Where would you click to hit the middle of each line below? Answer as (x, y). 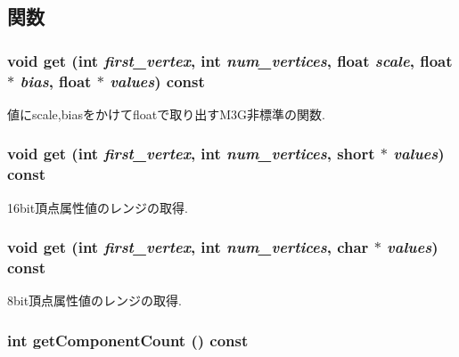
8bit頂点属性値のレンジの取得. (95, 300)
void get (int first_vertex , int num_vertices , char (188, 247)
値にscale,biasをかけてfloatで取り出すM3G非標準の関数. (166, 114)
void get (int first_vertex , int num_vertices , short (191, 154)
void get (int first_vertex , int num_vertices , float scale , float (230, 60)
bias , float (56, 81)
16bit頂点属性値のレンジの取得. (98, 207)
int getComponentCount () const (128, 340)
